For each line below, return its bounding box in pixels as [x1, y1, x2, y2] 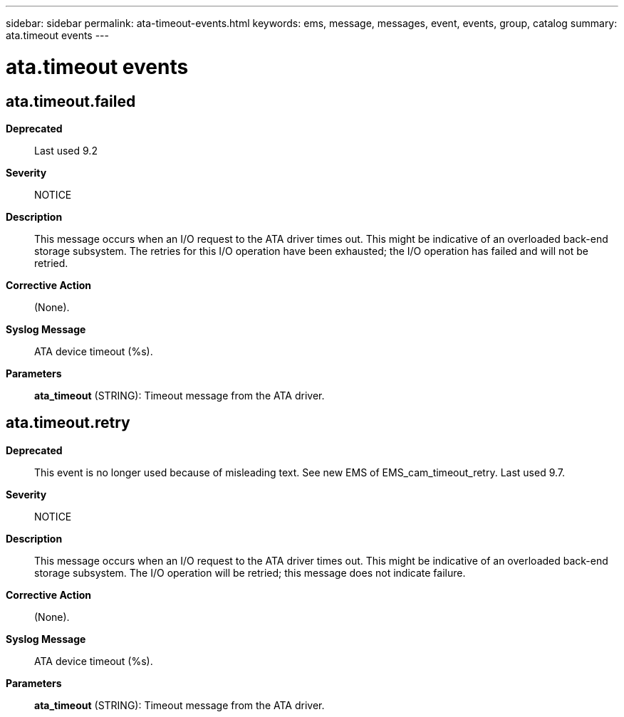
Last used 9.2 [34, 144, 98, 157]
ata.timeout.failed [6, 92, 136, 110]
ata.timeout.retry [6, 414, 130, 432]
